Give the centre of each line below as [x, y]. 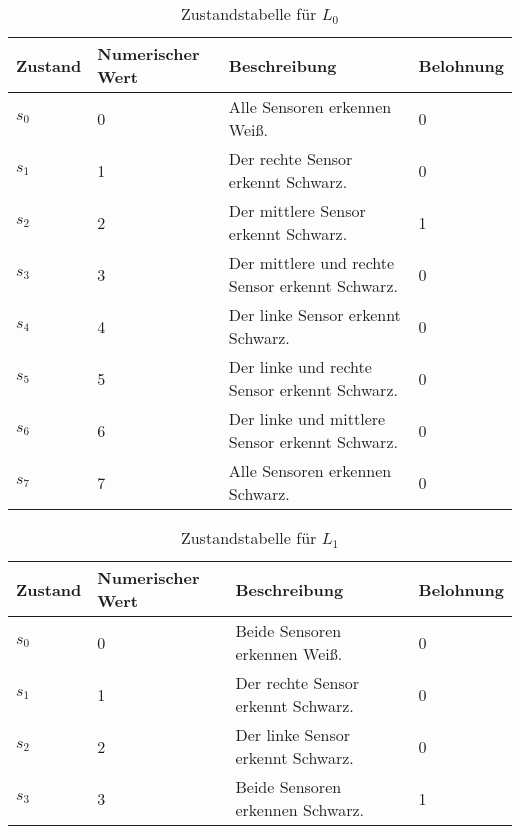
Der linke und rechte [300, 366]
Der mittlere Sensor [297, 210]
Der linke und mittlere [307, 418]
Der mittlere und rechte [311, 262]
